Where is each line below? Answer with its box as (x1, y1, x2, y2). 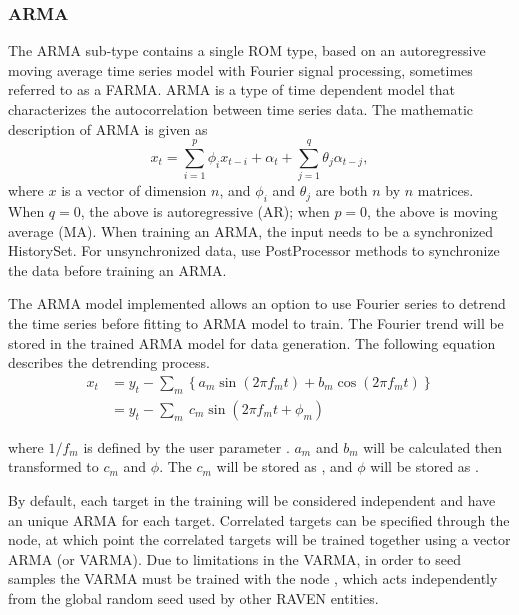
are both (315, 180, 368, 201)
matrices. (417, 180, 474, 201)
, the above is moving (367, 201, 498, 222)
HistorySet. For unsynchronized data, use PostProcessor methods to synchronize (8, 240, 500, 261)
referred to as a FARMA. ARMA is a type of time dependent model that (8, 79, 455, 100)
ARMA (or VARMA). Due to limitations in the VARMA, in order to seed (8, 548, 461, 569)
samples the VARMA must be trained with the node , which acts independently (8, 568, 498, 589)
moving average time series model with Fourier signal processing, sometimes (8, 59, 473, 80)
